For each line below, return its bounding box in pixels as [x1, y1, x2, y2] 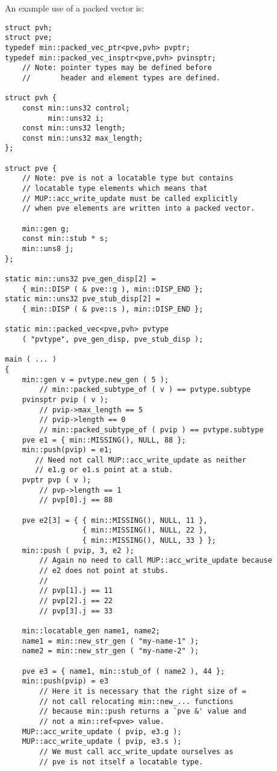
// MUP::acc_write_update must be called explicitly [22, 194, 238, 203]
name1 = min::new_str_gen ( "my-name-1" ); [22, 636, 199, 645]
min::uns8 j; [22, 245, 74, 254]
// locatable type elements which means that [22, 184, 208, 193]
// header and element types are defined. [22, 73, 220, 82]
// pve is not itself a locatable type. [39, 757, 204, 766]
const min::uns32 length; [22, 124, 126, 133]
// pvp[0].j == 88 [39, 496, 113, 505]
